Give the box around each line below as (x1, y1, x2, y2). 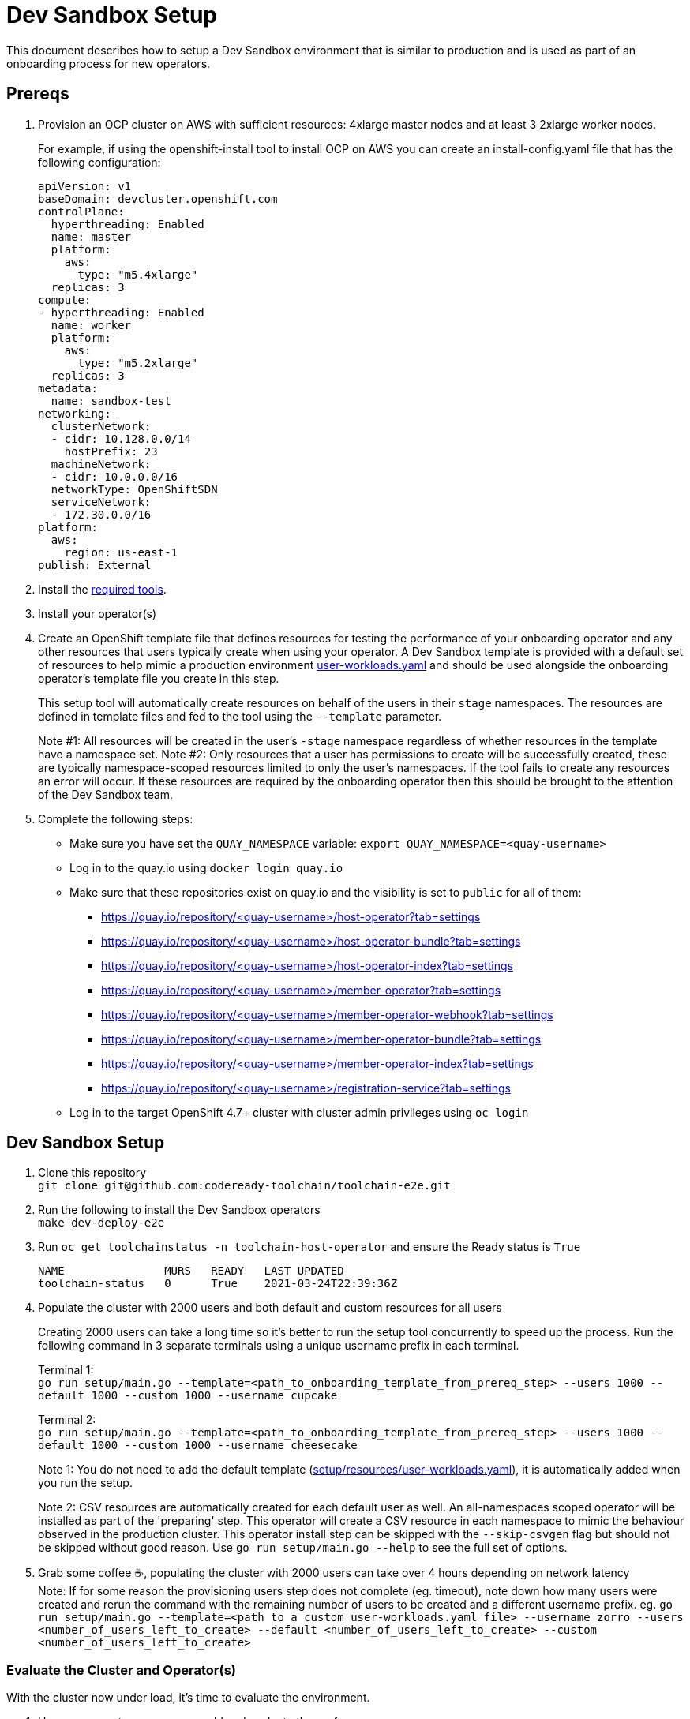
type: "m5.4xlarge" (77, 268, 198, 281)
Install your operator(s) (38, 606, 157, 620)
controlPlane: (38, 204, 125, 218)
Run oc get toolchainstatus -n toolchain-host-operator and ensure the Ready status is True (38, 1240, 581, 1254)
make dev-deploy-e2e (38, 1216, 165, 1230)
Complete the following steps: (38, 811, 193, 826)
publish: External (38, 558, 152, 571)
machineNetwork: (51, 457, 152, 470)
